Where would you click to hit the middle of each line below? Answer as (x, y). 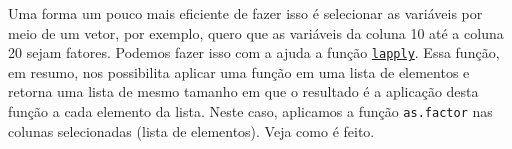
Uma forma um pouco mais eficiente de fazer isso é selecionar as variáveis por (245, 13)
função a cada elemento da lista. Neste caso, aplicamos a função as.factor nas (250, 111)
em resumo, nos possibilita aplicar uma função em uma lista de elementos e (239, 71)
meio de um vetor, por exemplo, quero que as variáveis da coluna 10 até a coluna (256, 32)
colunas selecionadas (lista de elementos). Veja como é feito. (191, 130)
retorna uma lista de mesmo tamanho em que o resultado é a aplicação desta (243, 91)
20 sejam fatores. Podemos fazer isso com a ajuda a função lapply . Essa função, (254, 52)
